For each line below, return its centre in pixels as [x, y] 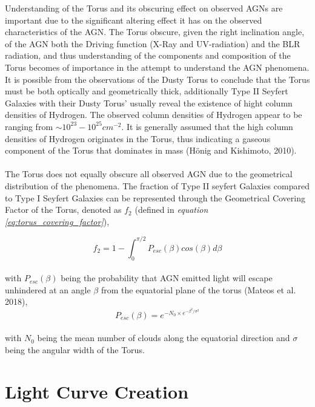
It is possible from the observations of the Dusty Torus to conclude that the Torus [157, 79]
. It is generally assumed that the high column [207, 126]
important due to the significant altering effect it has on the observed [134, 20]
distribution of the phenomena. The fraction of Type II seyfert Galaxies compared [157, 185]
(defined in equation [171, 210]
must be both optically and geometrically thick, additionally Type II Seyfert [147, 91]
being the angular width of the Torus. [75, 350]
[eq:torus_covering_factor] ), [57, 221]
